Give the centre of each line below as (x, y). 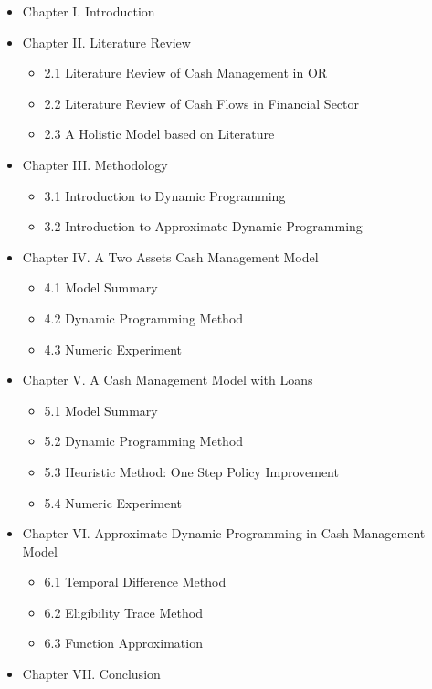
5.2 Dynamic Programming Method (144, 441)
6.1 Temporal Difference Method (135, 582)
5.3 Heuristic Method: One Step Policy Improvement (191, 471)
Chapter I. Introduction (89, 11)
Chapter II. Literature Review (106, 42)
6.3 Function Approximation (123, 643)
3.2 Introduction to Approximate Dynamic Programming (203, 226)
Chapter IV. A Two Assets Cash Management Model (170, 256)
